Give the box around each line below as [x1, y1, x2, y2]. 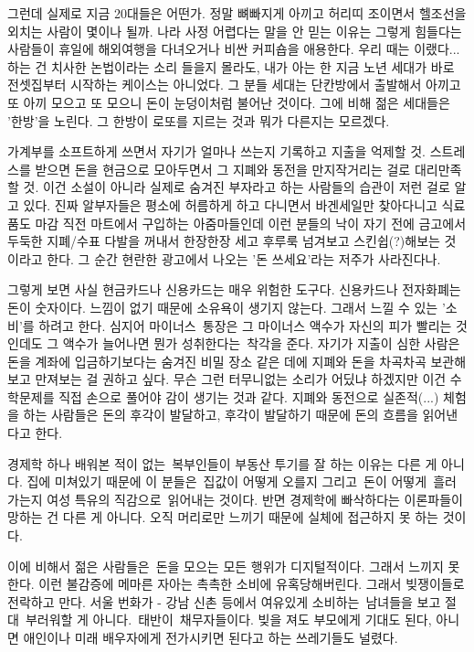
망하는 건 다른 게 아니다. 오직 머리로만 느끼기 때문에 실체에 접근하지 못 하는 [7, 508, 438, 527]
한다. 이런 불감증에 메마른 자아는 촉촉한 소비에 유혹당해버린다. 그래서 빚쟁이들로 [7, 574, 465, 593]
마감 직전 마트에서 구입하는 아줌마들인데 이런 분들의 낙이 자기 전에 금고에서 [35, 213, 467, 232]
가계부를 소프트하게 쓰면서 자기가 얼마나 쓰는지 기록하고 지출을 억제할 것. [7, 142, 427, 161]
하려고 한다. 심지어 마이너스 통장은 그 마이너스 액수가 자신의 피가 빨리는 [38, 315, 452, 335]
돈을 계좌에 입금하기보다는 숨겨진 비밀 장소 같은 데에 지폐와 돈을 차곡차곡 [7, 351, 427, 370]
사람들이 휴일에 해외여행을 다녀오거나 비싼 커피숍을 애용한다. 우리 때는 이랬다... [7, 39, 460, 59]
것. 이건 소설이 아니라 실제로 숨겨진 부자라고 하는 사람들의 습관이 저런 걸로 [23, 177, 450, 197]
